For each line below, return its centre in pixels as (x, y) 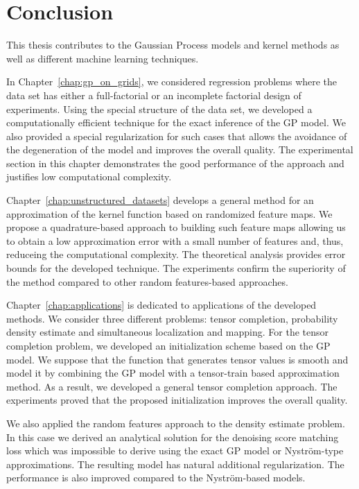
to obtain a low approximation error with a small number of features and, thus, (175, 240)
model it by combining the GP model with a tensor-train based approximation (173, 373)
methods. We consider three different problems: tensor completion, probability (172, 318)
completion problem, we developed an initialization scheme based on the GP (168, 345)
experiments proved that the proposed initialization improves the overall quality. (177, 400)
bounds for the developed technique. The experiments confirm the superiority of (176, 268)
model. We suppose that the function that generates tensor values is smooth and (177, 359)
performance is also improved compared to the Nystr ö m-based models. (156, 478)
